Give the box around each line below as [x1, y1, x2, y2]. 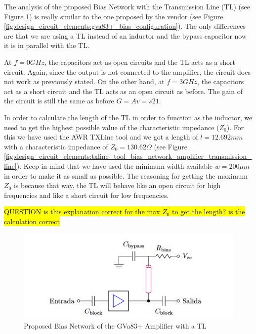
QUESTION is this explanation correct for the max [4, 206, 160, 217]
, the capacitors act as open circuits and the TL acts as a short [44, 56, 236, 67]
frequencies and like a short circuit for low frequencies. [4, 190, 169, 200]
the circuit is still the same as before [4, 95, 114, 106]
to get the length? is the [172, 206, 245, 217]
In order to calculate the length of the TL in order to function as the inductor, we [4, 112, 253, 122]
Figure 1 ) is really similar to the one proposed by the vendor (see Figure [4, 11, 223, 21]
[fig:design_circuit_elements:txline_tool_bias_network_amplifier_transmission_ [4, 151, 252, 161]
